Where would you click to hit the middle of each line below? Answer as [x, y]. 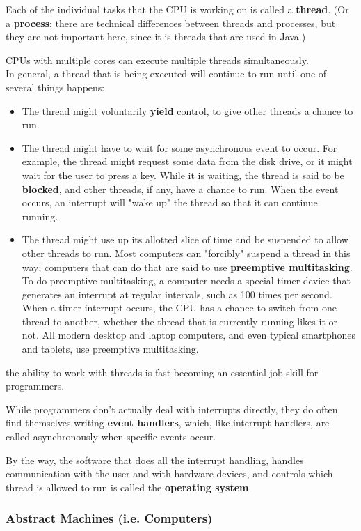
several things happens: [55, 87]
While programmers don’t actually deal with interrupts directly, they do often [172, 409]
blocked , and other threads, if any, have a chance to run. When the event [180, 188]
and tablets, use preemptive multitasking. [110, 349]
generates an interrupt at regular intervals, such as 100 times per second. [177, 294]
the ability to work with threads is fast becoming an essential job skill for [162, 372]
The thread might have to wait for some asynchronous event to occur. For [179, 147]
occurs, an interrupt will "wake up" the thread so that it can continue [170, 202]
